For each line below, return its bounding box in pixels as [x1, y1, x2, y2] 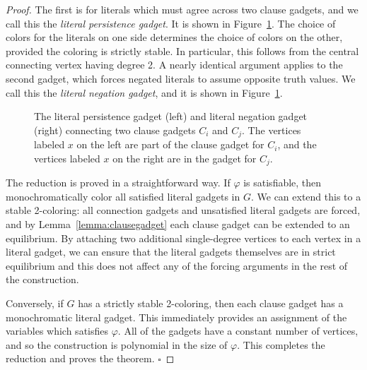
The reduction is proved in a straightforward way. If [6, 175, 231, 190]
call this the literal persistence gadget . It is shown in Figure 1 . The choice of [6, 16, 336, 30]
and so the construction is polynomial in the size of [6, 337, 228, 352]
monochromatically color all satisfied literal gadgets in [6, 189, 240, 203]
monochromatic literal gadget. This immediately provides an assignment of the [6, 309, 347, 324]
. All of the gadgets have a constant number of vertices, [117, 323, 359, 338]
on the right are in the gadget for [112, 150, 257, 165]
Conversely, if [6, 296, 64, 310]
